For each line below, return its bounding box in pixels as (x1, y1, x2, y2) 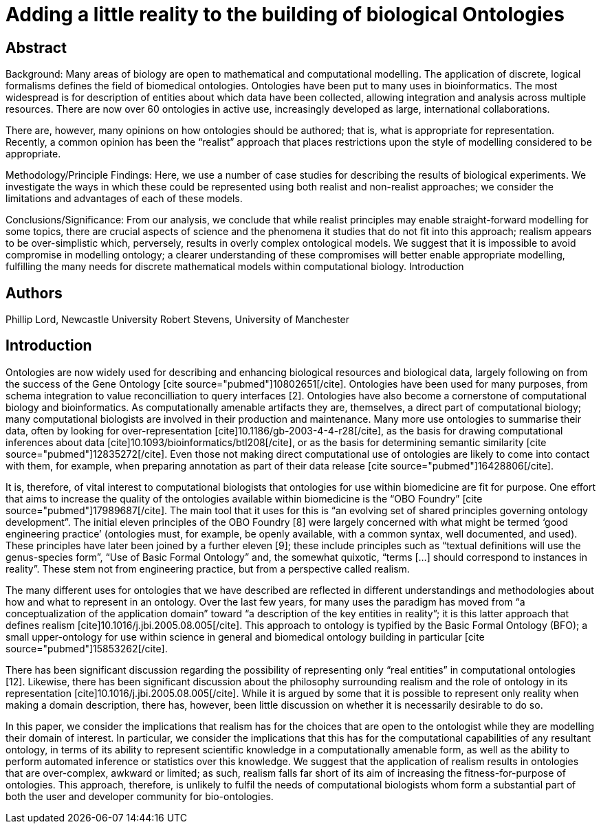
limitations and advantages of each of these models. (6, 192, 243, 205)
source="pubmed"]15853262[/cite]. (6, 642, 168, 654)
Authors (6, 284, 63, 302)
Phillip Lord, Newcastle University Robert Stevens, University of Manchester (6, 313, 350, 326)
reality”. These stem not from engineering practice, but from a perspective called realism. (6, 562, 410, 575)
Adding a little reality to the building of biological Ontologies (6, 3, 565, 26)
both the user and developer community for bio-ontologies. (6, 790, 274, 802)
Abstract (6, 38, 67, 56)
